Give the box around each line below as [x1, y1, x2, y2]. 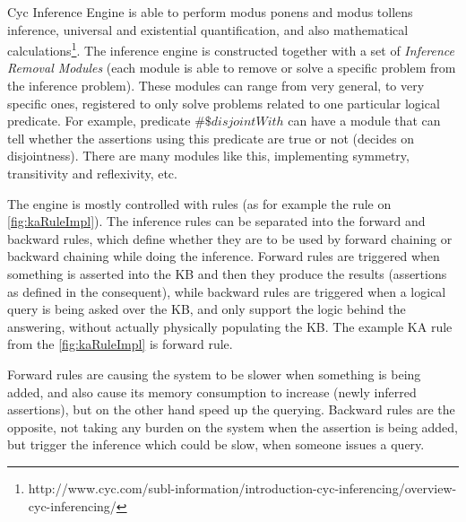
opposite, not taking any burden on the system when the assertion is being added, [7, 417, 459, 436]
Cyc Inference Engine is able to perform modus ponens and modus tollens [7, 3, 413, 21]
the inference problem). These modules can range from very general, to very [7, 76, 425, 95]
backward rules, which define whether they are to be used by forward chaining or [7, 229, 453, 248]
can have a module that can [288, 111, 441, 130]
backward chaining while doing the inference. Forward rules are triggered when [7, 247, 440, 265]
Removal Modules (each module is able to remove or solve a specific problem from [7, 58, 456, 77]
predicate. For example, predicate [7, 111, 191, 130]
